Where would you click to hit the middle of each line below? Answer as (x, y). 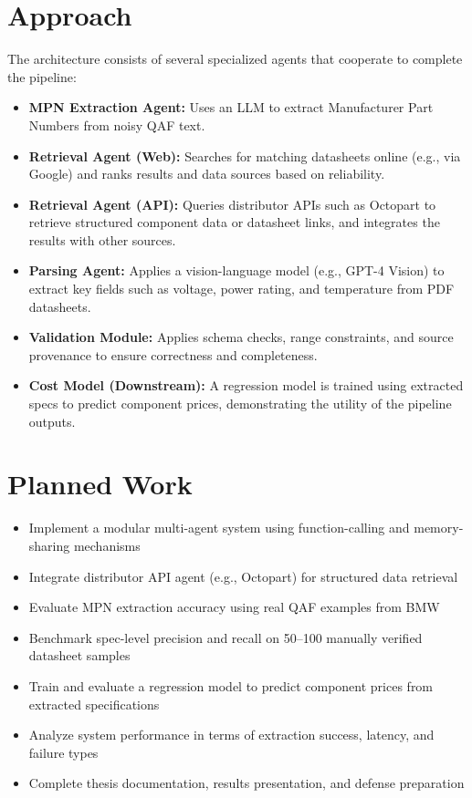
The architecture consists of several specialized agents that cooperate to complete (235, 59)
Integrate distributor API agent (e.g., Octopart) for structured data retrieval (243, 576)
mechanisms (107, 545)
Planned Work (100, 484)
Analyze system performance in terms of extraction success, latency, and (231, 735)
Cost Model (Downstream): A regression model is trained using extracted (246, 385)
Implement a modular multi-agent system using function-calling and (219, 528)
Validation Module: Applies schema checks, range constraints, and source (241, 337)
